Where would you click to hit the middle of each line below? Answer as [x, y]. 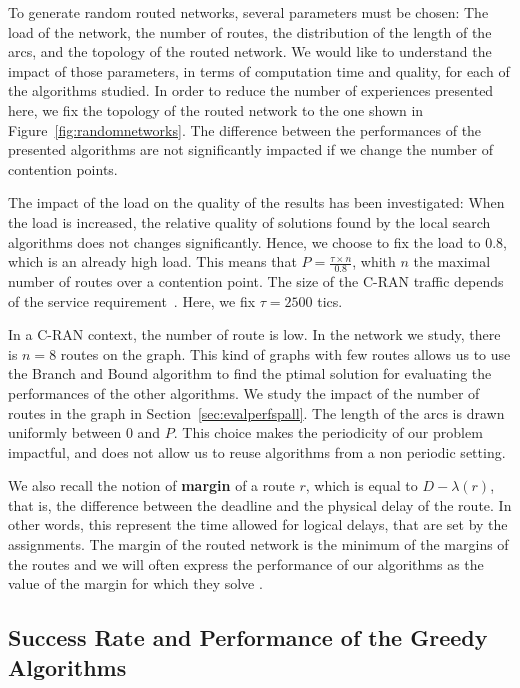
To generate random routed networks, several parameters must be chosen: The [248, 12]
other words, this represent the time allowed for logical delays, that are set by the [258, 524]
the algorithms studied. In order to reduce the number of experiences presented [251, 90]
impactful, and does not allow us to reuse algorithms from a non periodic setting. [257, 451]
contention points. [63, 168]
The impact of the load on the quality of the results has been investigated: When [256, 202]
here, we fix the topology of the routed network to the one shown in [216, 109]
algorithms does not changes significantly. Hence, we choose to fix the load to [244, 241]
